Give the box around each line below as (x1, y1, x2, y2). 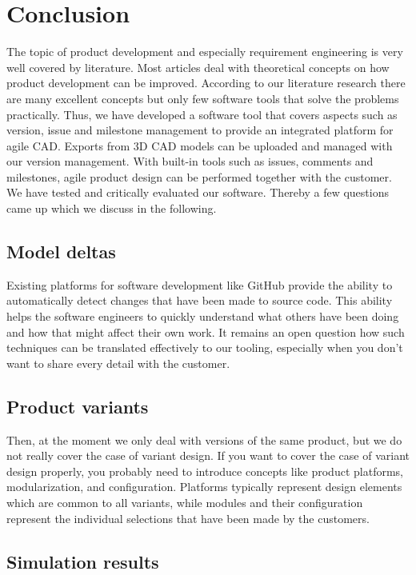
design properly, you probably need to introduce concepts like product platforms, (6, 462, 403, 479)
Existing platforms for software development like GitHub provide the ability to (6, 276, 393, 293)
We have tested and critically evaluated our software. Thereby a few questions (6, 184, 389, 201)
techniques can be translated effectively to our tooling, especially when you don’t (6, 339, 403, 356)
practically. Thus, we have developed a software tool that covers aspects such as (6, 106, 398, 122)
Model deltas (6, 239, 116, 264)
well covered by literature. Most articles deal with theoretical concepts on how (6, 58, 390, 75)
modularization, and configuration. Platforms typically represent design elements (6, 478, 402, 495)
